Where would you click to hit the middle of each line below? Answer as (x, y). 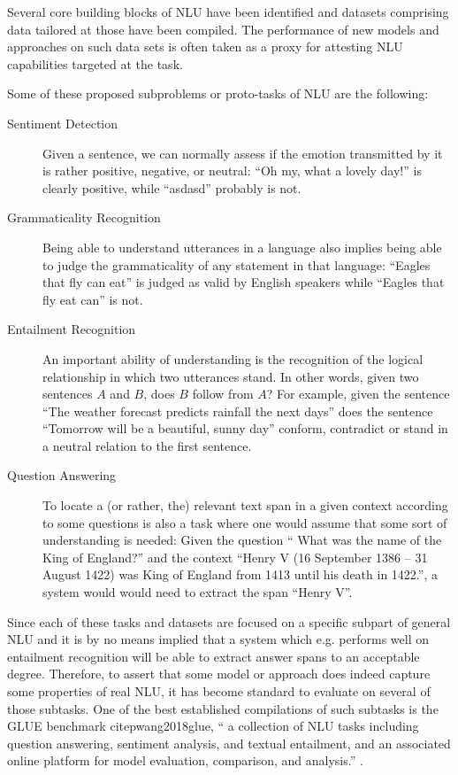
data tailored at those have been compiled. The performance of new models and (223, 29)
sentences (68, 394)
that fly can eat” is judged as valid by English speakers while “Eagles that (244, 282)
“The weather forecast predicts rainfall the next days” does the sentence (238, 411)
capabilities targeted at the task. (95, 63)
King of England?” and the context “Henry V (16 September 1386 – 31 (235, 557)
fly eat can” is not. (93, 299)
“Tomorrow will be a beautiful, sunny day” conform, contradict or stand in (245, 428)
